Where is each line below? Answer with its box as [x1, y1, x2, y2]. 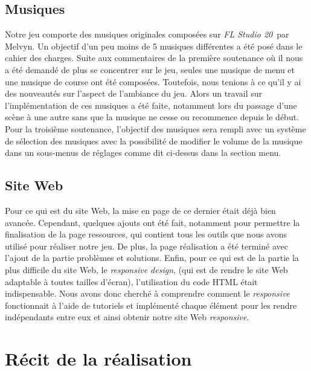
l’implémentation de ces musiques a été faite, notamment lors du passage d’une [5, 98, 297, 111]
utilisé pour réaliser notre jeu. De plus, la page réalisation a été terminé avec [5, 239, 288, 252]
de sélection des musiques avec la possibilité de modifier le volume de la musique [5, 134, 303, 147]
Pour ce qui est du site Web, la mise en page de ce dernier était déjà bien [5, 204, 276, 216]
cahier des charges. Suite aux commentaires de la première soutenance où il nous [5, 51, 303, 64]
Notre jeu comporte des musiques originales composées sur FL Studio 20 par [5, 28, 289, 40]
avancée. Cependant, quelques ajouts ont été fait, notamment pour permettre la [5, 216, 300, 228]
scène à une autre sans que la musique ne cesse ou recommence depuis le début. [5, 111, 300, 123]
